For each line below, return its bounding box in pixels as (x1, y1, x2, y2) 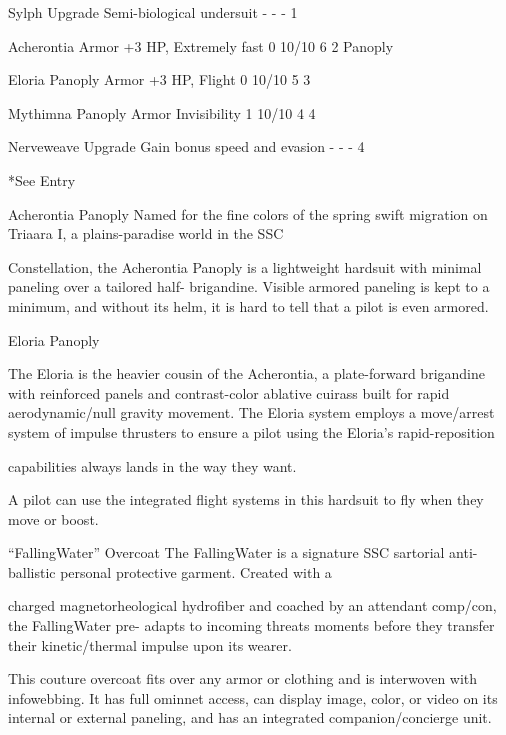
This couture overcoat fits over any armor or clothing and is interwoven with (8, 668, 478, 689)
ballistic (8, 561, 56, 582)
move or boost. (8, 508, 99, 529)
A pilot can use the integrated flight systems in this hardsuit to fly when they (8, 489, 484, 510)
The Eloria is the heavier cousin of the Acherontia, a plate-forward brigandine (8, 363, 485, 384)
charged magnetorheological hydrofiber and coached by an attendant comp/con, (8, 595, 497, 616)
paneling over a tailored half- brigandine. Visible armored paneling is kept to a (8, 276, 490, 297)
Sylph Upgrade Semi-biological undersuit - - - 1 (8, 2, 298, 22)
